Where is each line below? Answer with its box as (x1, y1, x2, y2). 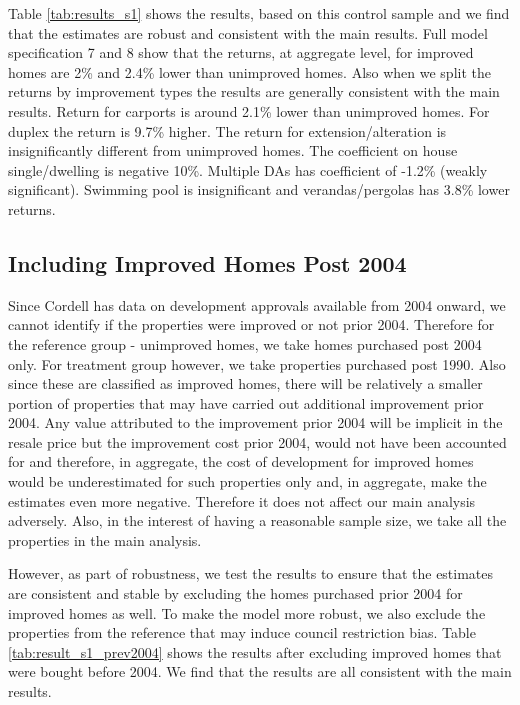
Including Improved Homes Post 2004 (8, 247, 407, 278)
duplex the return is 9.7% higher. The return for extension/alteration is (8, 120, 447, 141)
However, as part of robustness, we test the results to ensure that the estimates (8, 563, 494, 584)
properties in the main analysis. (8, 529, 202, 550)
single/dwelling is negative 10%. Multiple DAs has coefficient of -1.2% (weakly (8, 159, 488, 180)
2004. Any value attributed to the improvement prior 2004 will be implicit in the (8, 412, 503, 433)
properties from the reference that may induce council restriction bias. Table (8, 622, 476, 643)
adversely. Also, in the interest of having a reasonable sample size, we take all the (8, 510, 507, 531)
